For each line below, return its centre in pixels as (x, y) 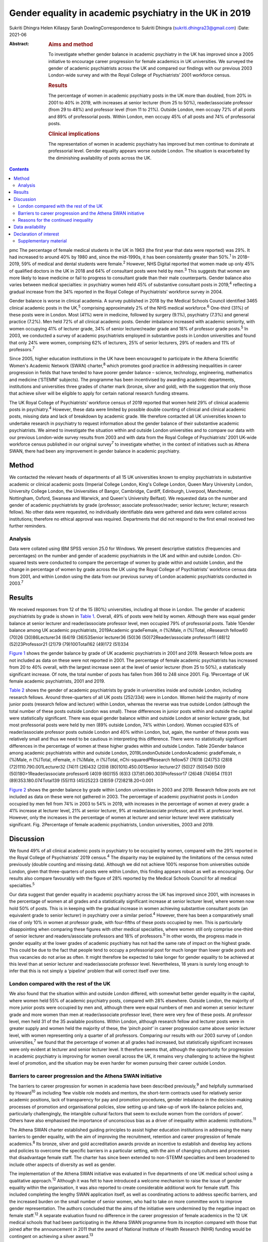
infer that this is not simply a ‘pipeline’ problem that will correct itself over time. (90, 971)
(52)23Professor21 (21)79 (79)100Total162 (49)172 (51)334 (69, 644)
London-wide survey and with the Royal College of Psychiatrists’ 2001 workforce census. (139, 75)
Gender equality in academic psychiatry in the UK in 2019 (130, 13)
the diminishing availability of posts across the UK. (100, 158)
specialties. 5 (22, 885)
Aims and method (71, 45)
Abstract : (19, 44)
